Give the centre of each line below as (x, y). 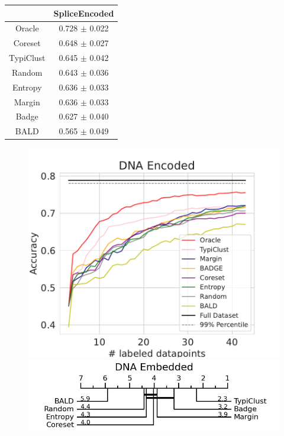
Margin (27, 101)
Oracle (27, 28)
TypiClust (27, 58)
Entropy (27, 87)
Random (27, 72)
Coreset (27, 43)
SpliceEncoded (84, 13)
